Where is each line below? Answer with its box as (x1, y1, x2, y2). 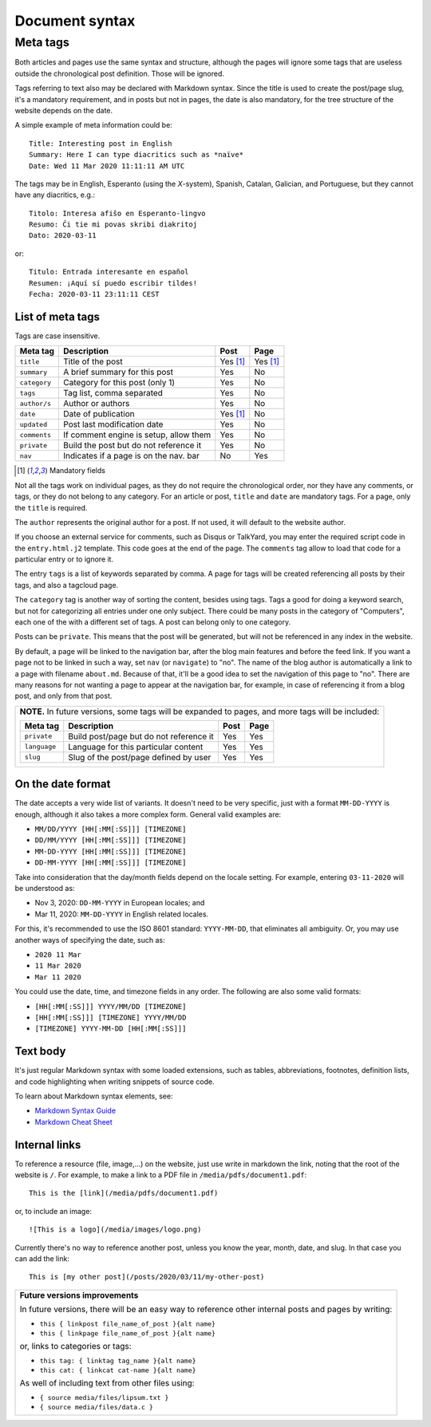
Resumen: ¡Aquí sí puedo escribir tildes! (29, 278, 198, 287)
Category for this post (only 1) (63, 377, 176, 388)
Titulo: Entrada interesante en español (29, 267, 189, 277)
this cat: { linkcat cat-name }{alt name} (39, 1366, 196, 1374)
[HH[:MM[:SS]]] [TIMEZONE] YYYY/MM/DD (34, 1013, 187, 1022)
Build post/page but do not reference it (68, 731, 215, 742)
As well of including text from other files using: (19, 1377, 195, 1388)
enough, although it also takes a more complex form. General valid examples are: (14, 810, 282, 819)
